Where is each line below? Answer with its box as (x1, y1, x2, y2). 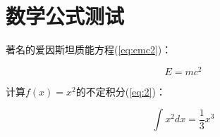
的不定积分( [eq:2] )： (75, 84, 166, 98)
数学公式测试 (6, 1, 125, 30)
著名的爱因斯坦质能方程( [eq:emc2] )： (6, 42, 172, 57)
